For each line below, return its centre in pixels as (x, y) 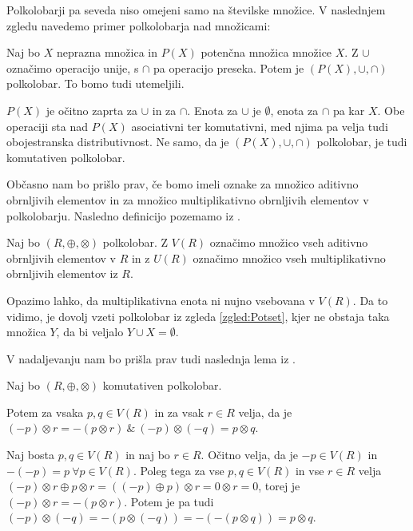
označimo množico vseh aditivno (289, 242)
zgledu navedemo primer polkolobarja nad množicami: (139, 25)
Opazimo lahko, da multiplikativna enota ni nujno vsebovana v (161, 300)
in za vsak (179, 412)
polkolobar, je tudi (362, 142)
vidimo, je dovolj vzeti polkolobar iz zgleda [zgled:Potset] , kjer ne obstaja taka (198, 316)
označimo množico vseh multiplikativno (289, 258)
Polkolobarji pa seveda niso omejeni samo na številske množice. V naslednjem (196, 10)
